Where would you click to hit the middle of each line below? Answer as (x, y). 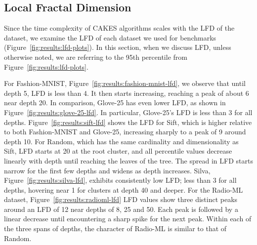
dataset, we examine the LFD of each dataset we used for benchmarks (110, 37)
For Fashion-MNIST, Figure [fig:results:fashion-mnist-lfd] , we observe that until (125, 83)
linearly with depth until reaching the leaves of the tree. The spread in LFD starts (128, 160)
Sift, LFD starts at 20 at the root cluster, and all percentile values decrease (118, 151)
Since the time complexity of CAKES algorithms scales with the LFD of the (119, 28)
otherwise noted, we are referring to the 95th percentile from (96, 57)
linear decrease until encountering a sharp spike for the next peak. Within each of (128, 219)
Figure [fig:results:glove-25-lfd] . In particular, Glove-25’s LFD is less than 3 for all (128, 112)
